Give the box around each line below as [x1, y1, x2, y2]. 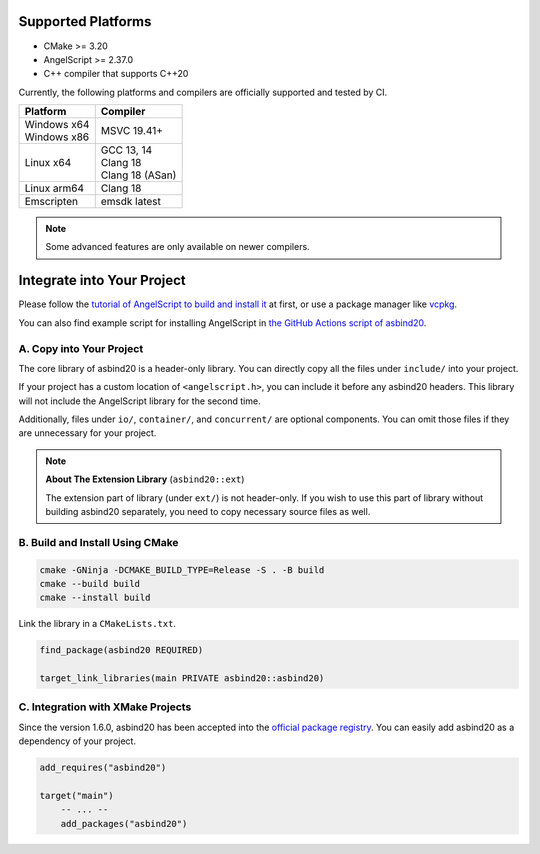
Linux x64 [24, 156, 72, 170]
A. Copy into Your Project [18, 341, 144, 355]
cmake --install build [39, 592, 151, 604]
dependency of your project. [18, 735, 137, 747]
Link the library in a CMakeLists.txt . [18, 618, 177, 630]
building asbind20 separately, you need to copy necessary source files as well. [45, 506, 371, 518]
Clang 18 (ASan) [100, 168, 177, 182]
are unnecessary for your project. [18, 427, 157, 439]
